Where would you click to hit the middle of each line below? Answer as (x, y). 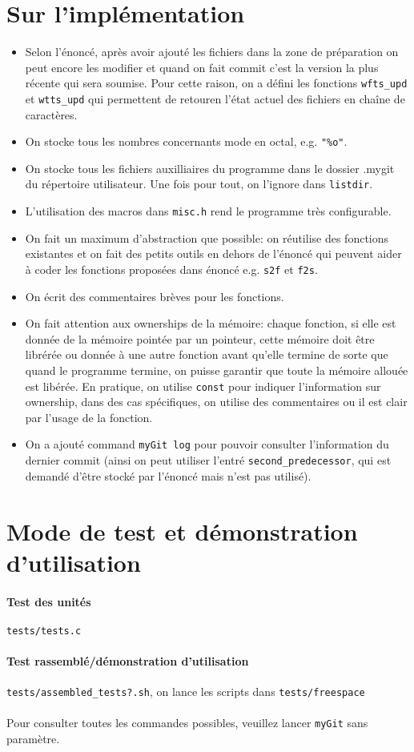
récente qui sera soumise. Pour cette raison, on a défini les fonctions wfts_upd (216, 83)
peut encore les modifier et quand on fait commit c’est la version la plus (202, 67)
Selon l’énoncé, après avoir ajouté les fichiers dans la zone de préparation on (212, 52)
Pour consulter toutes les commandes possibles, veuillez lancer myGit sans (187, 723)
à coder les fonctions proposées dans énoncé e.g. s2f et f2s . (171, 269)
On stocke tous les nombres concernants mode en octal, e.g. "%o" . (186, 141)
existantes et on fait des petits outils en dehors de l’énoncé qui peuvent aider (213, 253)
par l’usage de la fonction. (89, 417)
